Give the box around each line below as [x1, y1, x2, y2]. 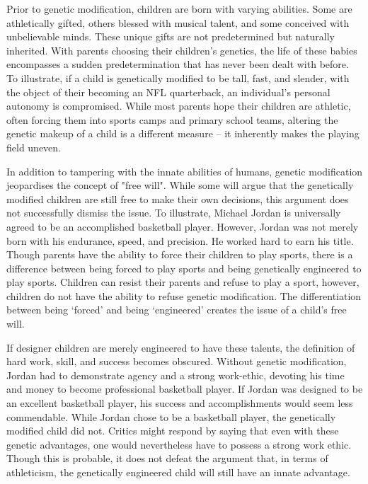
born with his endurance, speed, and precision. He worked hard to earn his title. [6, 233, 354, 248]
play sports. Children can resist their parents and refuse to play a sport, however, [6, 275, 360, 289]
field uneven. [6, 139, 62, 154]
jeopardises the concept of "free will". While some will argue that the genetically [6, 178, 354, 192]
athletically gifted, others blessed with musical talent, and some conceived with [6, 15, 350, 30]
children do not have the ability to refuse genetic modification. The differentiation [6, 288, 362, 303]
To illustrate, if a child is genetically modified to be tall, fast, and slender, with [6, 70, 350, 85]
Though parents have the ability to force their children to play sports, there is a [6, 247, 353, 262]
